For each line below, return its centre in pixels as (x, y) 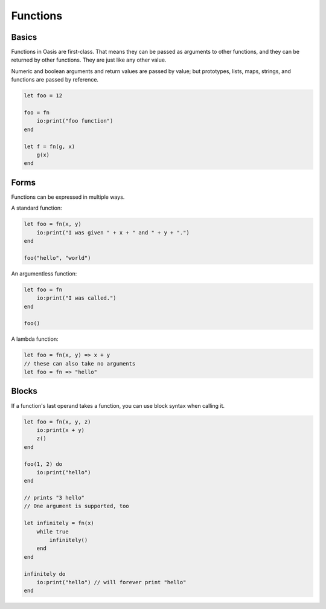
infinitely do (45, 574)
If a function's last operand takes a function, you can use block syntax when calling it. (118, 405)
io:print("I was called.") (77, 298)
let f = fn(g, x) (50, 146)
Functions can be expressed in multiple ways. (68, 197)
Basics (24, 37)
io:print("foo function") (75, 121)
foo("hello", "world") (57, 258)
